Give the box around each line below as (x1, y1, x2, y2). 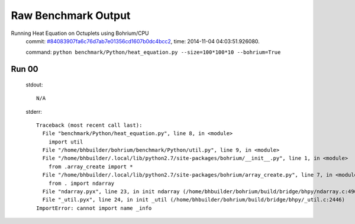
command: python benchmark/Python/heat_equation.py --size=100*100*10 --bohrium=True (25, 49, 281, 56)
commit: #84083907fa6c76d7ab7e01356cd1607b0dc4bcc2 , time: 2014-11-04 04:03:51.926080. (25, 37, 260, 44)
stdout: (25, 81, 43, 88)
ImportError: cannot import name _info (36, 204, 152, 212)
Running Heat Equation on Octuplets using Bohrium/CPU (11, 30, 149, 37)
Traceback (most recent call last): (36, 121, 143, 129)
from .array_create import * (48, 163, 133, 170)
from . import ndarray (48, 180, 115, 187)
